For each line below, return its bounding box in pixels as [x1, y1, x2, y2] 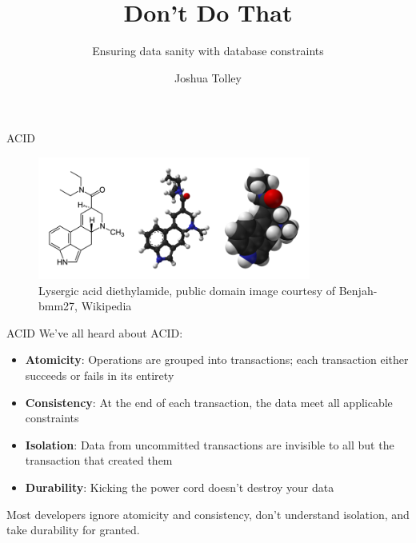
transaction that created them [25, 452, 173, 469]
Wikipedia [81, 297, 132, 314]
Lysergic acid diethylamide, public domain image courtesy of [38, 281, 336, 298]
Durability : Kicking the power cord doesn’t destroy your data [25, 479, 334, 496]
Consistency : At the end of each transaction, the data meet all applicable [25, 393, 393, 410]
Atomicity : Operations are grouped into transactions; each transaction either [25, 351, 409, 368]
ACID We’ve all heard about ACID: [6, 324, 183, 341]
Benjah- [338, 281, 378, 298]
